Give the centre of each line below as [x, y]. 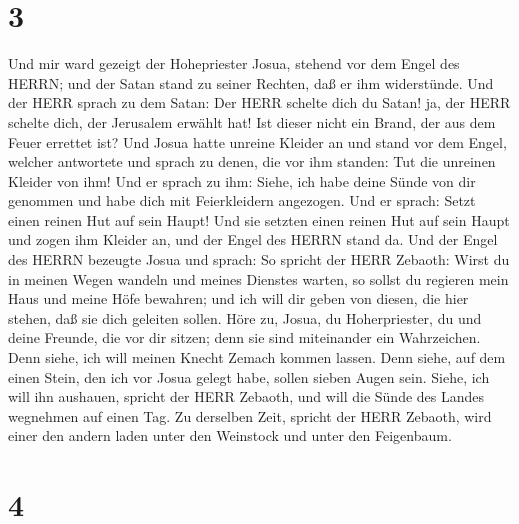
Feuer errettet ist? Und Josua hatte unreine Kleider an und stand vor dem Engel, [257, 141]
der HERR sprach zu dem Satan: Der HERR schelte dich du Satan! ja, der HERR [259, 102]
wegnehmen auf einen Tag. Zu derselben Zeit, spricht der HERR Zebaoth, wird [250, 415]
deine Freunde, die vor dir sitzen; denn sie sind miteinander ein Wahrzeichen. [244, 337]
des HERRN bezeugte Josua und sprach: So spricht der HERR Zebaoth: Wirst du [259, 259]
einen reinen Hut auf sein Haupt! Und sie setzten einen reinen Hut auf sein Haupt [259, 219]
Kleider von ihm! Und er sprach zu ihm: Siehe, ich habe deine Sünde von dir [242, 180]
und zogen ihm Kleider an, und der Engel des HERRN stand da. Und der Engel [253, 239]
